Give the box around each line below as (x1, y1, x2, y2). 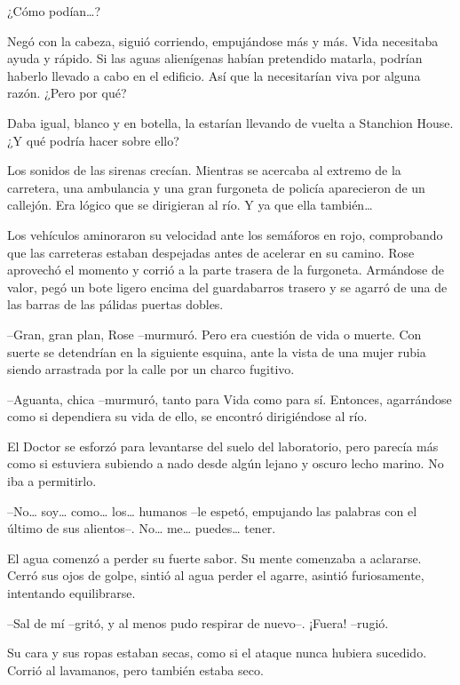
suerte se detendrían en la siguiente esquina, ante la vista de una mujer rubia (7, 342, 426, 361)
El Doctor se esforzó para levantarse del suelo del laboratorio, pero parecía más (7, 436, 439, 455)
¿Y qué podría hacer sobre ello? (7, 131, 179, 149)
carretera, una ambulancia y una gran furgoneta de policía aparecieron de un (7, 178, 425, 196)
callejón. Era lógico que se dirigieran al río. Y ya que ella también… (7, 195, 373, 214)
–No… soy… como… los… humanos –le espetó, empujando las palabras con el (7, 501, 417, 520)
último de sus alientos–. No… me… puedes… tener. (7, 519, 276, 538)
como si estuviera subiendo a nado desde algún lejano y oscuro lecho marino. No (7, 454, 444, 473)
